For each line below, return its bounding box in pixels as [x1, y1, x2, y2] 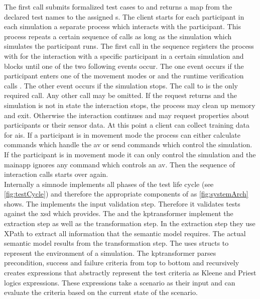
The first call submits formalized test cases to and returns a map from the [4, 2, 232, 12]
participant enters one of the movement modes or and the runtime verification [4, 70, 244, 81]
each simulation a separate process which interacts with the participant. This [4, 21, 241, 32]
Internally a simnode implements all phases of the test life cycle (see [4, 178, 214, 189]
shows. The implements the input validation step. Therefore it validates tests [4, 198, 240, 209]
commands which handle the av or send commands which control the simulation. [4, 139, 252, 150]
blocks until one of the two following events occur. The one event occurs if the [4, 60, 244, 71]
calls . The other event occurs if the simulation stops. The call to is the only [4, 80, 238, 90]
